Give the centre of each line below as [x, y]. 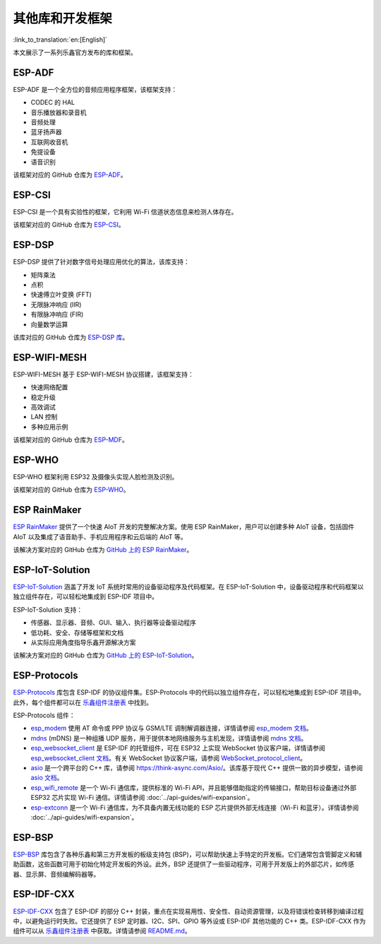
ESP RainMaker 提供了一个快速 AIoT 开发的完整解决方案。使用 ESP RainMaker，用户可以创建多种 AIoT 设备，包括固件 [184, 527]
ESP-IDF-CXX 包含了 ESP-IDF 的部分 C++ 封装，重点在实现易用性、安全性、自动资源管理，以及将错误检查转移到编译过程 [188, 911]
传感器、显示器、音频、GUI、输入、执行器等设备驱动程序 [114, 623]
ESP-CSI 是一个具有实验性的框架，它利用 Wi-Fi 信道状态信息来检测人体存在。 [125, 211]
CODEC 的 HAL [53, 102]
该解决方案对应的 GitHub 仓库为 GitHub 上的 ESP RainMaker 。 [103, 550]
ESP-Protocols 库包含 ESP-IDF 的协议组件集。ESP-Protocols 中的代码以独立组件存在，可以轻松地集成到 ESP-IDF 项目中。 [189, 692]
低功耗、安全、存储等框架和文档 [77, 632]
